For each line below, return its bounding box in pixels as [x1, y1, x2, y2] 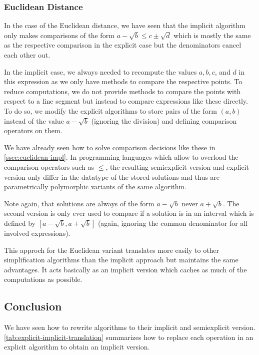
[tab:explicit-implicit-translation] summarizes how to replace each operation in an [4, 331, 253, 342]
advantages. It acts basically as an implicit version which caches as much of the [4, 264, 247, 274]
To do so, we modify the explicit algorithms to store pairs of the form [4, 105, 217, 116]
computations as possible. [4, 274, 82, 284]
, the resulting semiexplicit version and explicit [105, 161, 249, 172]
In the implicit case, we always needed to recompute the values [4, 66, 197, 77]
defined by [4, 217, 36, 228]
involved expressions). [4, 227, 70, 238]
